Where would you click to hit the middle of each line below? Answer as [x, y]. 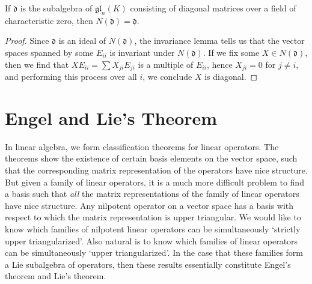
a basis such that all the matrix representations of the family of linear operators [152, 194]
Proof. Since [27, 41]
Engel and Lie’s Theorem [111, 117]
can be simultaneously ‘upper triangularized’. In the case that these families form [154, 252]
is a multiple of [166, 64]
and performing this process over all [71, 77]
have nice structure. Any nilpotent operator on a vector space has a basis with [149, 205]
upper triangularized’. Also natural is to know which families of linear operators [151, 240]
